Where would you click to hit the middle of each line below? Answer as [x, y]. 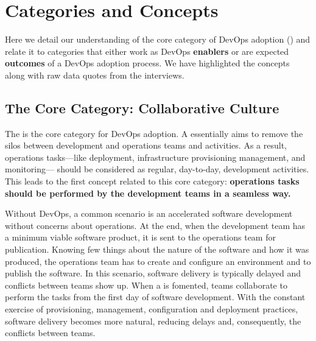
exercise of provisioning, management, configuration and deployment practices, [152, 309]
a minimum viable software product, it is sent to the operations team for [140, 237]
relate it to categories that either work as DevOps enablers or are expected [147, 51]
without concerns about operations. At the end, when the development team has [155, 225]
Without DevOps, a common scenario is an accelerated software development [149, 213]
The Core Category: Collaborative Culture [142, 107]
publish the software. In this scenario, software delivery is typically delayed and [153, 273]
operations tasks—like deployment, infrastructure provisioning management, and [155, 157]
